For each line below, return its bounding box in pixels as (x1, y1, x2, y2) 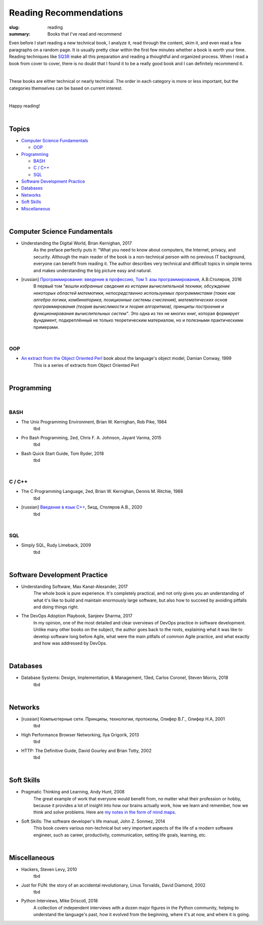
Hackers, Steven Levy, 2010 (21, 866, 77, 872)
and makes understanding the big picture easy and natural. (33, 267, 152, 273)
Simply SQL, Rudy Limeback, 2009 (21, 542, 91, 548)
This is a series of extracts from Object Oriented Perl (33, 362, 139, 368)
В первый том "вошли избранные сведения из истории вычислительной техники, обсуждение (33, 283, 230, 289)
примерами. (33, 324, 59, 330)
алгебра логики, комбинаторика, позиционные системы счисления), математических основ (33, 297, 227, 303)
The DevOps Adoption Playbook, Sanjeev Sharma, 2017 (21, 613, 132, 619)
